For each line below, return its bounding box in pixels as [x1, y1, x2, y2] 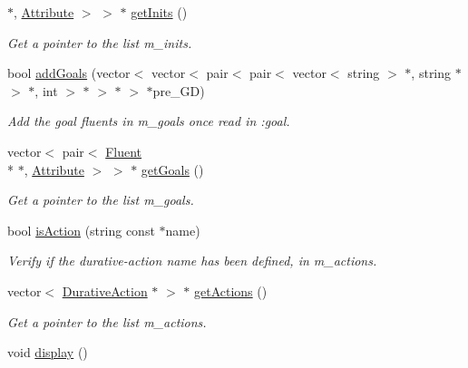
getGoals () [141, 160, 204, 179]
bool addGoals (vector [7, 63, 131, 82]
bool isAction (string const [7, 220, 155, 239]
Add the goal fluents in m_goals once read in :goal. [7, 111, 290, 131]
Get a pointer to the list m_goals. [7, 190, 194, 209]
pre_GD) [152, 81, 205, 100]
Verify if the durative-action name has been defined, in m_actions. [7, 251, 377, 270]
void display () [7, 343, 88, 362]
